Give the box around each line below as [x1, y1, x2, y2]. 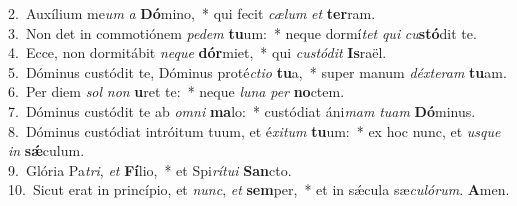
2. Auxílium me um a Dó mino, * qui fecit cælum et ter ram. [8, 3, 376, 23]
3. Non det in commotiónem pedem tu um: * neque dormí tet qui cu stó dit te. [8, 22, 477, 43]
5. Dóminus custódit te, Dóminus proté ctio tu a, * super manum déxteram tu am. [8, 61, 507, 82]
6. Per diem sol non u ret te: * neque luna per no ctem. [8, 81, 345, 102]
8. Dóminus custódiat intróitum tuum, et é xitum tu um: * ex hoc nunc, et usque [8, 120, 501, 141]
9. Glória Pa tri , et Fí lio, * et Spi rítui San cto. [8, 159, 292, 180]
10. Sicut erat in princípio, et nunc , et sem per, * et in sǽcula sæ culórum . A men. [8, 179, 510, 200]
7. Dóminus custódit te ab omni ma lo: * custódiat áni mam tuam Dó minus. [8, 100, 476, 121]
